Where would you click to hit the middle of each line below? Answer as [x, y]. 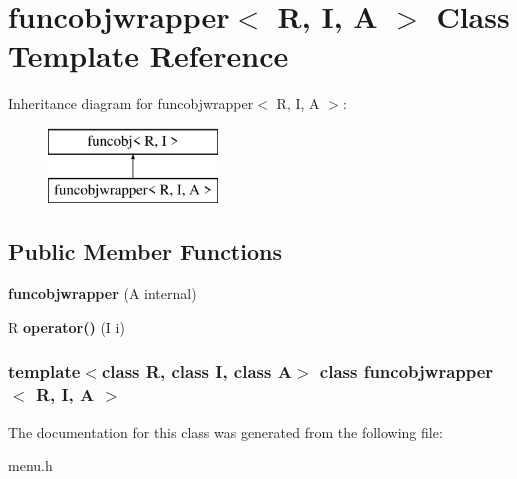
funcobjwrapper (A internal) [102, 293]
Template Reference [148, 55]
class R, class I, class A [196, 371]
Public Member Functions [145, 251]
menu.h [30, 465]
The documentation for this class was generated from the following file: [225, 431]
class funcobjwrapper [406, 371]
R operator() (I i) [66, 326]
